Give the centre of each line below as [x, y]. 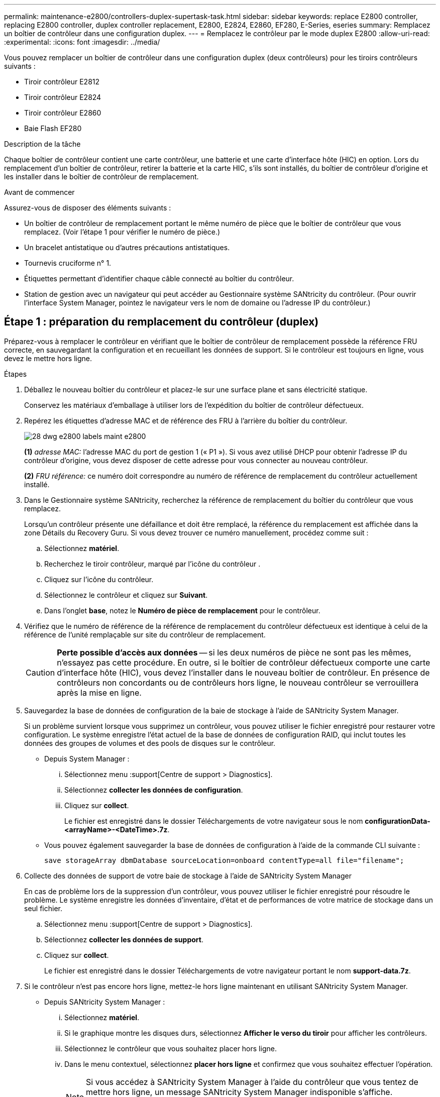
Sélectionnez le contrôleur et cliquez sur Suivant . [126, 595]
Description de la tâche [42, 144]
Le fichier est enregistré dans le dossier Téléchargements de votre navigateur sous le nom [214, 821]
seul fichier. [43, 908]
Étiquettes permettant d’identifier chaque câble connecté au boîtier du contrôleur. [159, 279]
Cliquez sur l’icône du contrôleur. [99, 579]
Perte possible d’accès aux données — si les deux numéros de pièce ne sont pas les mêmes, [234, 652]
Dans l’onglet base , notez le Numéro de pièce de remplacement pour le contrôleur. [182, 610]
